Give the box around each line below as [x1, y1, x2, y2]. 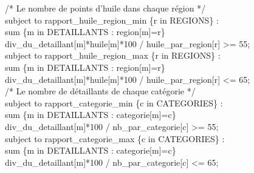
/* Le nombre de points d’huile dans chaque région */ [5, 2, 206, 14]
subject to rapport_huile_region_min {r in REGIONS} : [5, 13, 219, 26]
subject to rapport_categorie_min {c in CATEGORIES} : [5, 96, 223, 109]
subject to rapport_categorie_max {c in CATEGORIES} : [5, 132, 225, 145]
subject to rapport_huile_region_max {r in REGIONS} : [5, 49, 221, 62]
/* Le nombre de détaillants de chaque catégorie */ [5, 85, 196, 97]
